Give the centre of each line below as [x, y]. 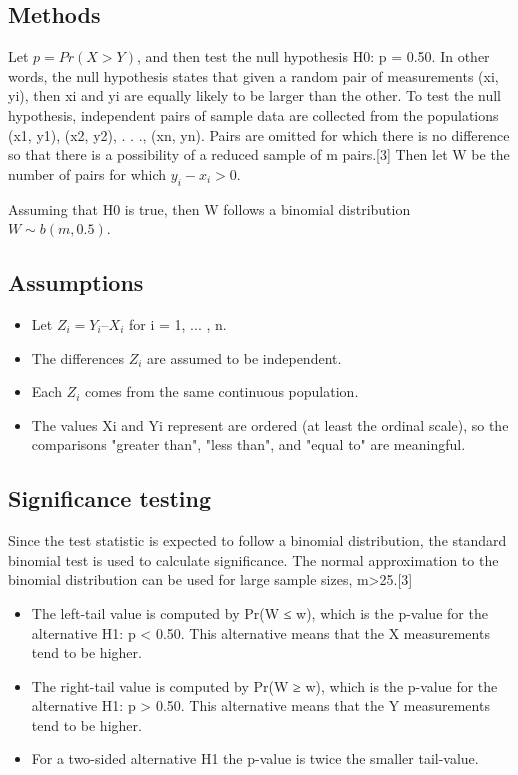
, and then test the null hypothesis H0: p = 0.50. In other [313, 56]
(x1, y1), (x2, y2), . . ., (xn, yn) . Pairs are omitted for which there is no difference [259, 134]
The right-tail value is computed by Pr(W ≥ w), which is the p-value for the [264, 685]
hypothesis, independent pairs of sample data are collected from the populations [253, 114]
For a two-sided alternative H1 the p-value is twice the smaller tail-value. [255, 758]
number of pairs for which [87, 173]
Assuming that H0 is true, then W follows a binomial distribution [209, 208]
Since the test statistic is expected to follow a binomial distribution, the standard [257, 540]
